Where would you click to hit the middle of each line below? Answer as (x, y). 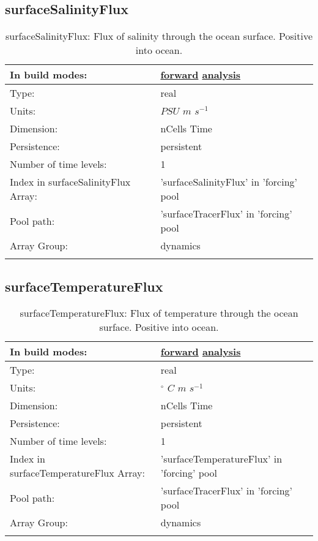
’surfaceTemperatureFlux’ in (221, 459)
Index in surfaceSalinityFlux (70, 182)
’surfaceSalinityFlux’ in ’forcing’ (229, 182)
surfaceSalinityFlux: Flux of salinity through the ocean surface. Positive (159, 36)
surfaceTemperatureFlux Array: (78, 473)
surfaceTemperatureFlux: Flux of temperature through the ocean (159, 313)
